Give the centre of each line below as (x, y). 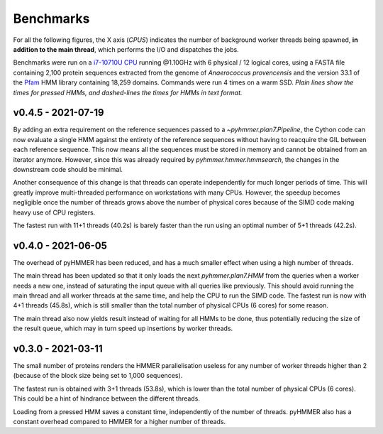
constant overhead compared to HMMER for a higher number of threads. (120, 422)
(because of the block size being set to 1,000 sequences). (98, 376)
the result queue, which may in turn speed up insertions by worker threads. (123, 329)
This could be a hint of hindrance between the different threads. (106, 398)
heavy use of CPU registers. (54, 212)
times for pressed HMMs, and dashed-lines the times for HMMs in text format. (128, 92)
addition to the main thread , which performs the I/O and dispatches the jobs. (126, 49)
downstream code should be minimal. (68, 169)
